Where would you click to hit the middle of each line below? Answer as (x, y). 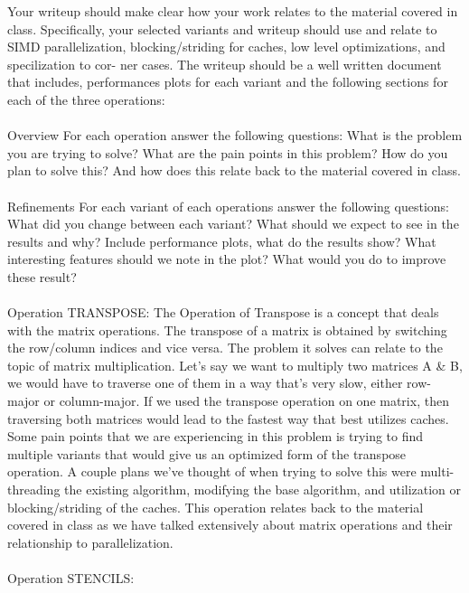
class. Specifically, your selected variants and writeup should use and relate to (222, 28)
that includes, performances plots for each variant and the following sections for (228, 82)
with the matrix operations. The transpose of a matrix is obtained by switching (227, 329)
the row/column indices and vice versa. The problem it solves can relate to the (225, 348)
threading (34, 489)
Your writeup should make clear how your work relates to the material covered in (233, 11)
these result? (42, 276)
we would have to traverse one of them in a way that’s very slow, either (205, 383)
